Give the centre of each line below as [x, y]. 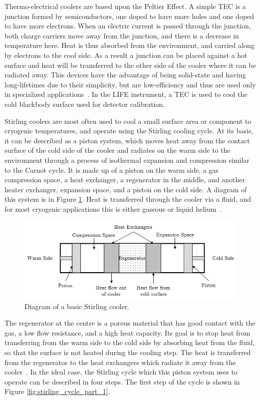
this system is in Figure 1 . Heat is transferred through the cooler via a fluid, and [128, 199]
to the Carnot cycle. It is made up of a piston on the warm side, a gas [112, 170]
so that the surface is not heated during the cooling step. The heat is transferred [128, 352]
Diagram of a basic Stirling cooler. [77, 306]
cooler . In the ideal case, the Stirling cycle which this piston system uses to [121, 372]
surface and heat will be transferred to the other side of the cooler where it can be [130, 65]
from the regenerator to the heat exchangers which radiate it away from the [120, 362]
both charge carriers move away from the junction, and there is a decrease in [122, 35]
